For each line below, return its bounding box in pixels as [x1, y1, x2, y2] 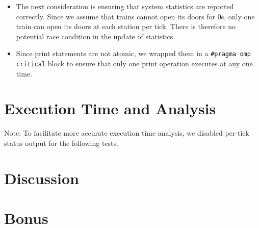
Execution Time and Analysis [4, 98, 216, 119]
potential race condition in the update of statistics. [16, 31, 175, 41]
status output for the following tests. [4, 138, 118, 148]
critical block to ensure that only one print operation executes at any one [16, 58, 253, 69]
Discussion [4, 167, 79, 188]
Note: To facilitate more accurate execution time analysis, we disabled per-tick [4, 128, 249, 138]
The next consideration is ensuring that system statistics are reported [16, 1, 234, 11]
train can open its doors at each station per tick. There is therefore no [16, 21, 236, 32]
